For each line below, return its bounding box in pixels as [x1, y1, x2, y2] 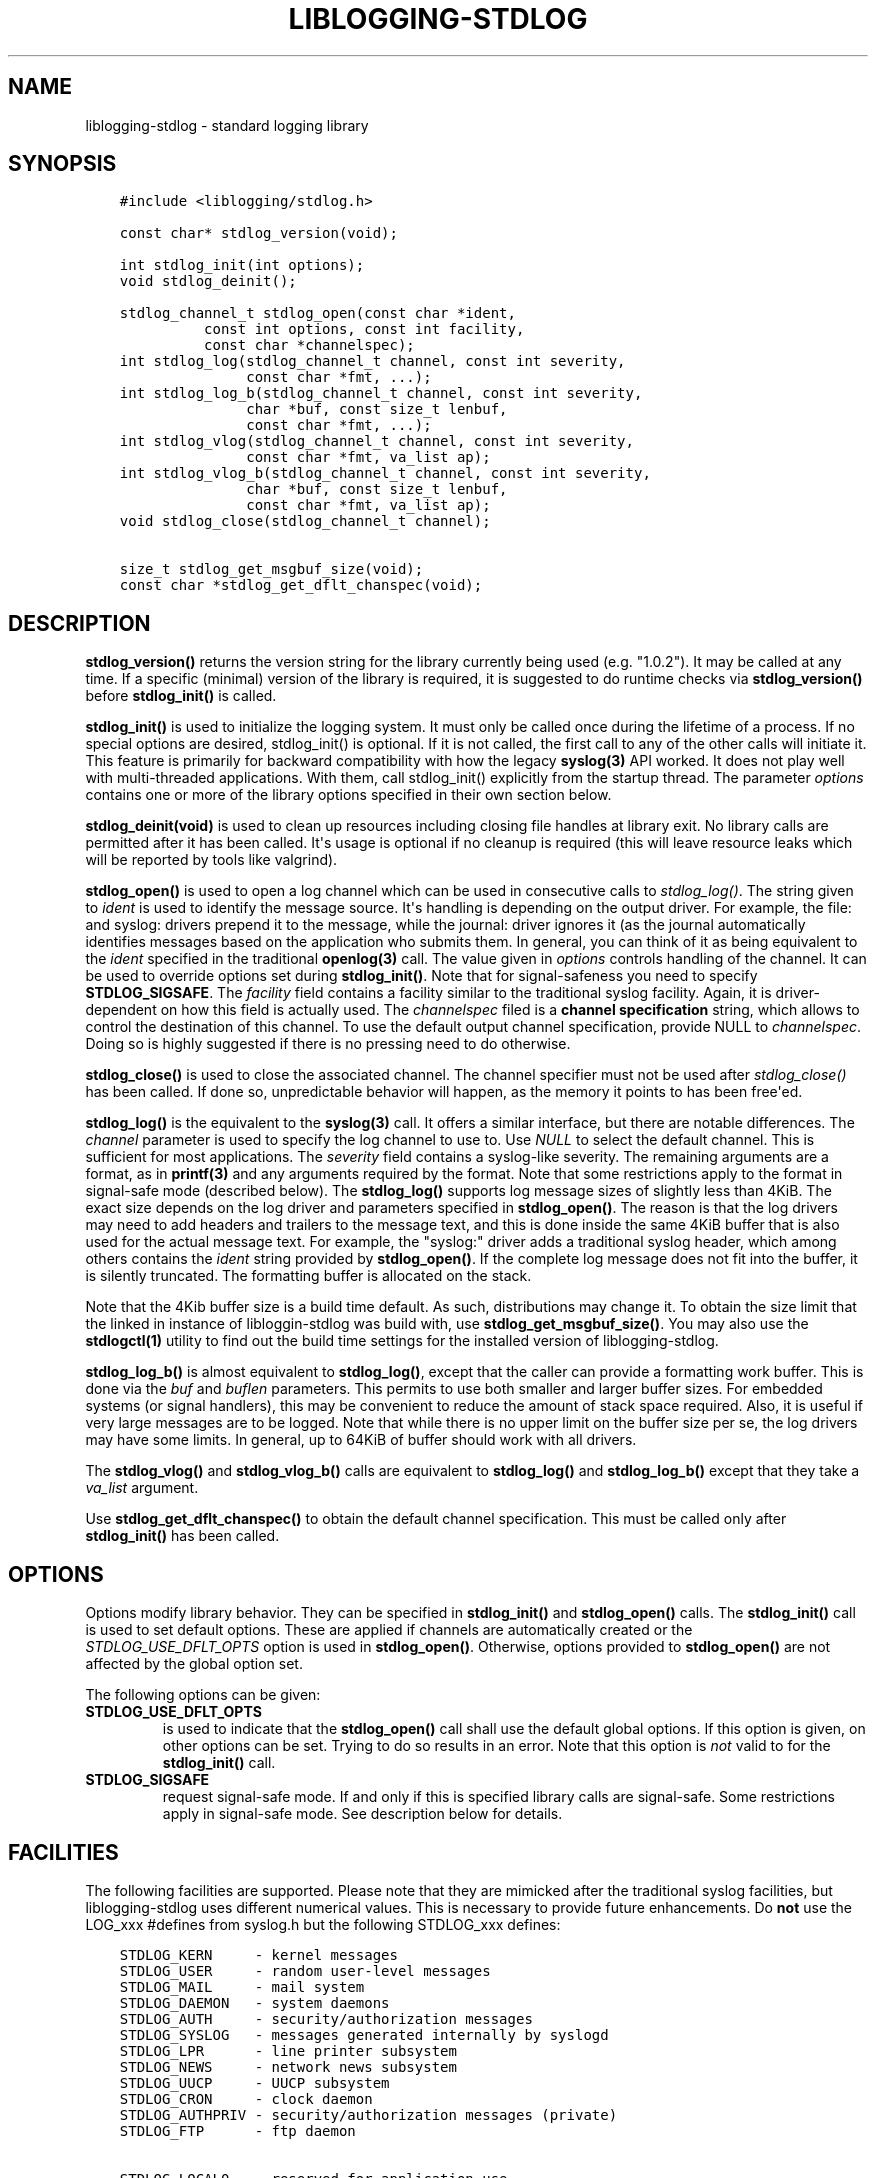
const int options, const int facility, [204, 321, 525, 338]
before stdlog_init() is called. [85, 687, 277, 705]
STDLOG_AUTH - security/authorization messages [119, 2010, 533, 2027]
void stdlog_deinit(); [119, 273, 297, 290]
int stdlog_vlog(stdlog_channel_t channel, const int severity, [119, 433, 634, 450]
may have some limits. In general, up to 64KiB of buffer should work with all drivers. [85, 1431, 637, 1449]
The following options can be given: [85, 1686, 321, 1704]
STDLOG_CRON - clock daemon [119, 2090, 373, 2107]
